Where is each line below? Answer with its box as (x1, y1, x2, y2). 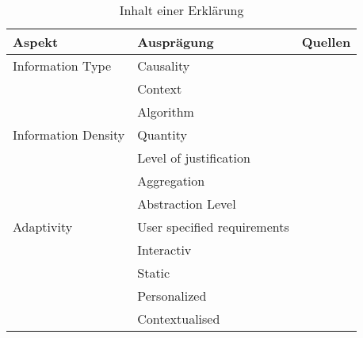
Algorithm (137, 102, 194, 121)
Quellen (301, 33, 351, 51)
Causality (137, 56, 190, 75)
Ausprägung (137, 33, 214, 51)
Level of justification (137, 148, 250, 167)
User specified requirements (137, 217, 289, 236)
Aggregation (137, 171, 205, 190)
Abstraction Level (137, 194, 236, 213)
